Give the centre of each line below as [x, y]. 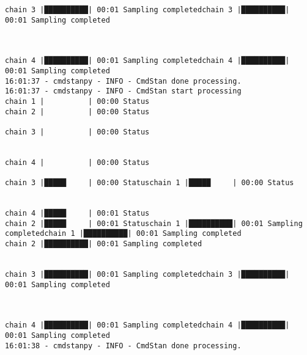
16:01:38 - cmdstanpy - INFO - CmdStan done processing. [123, 346]
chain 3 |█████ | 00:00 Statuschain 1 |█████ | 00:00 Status [150, 183]
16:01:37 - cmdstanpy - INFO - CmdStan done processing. [123, 81]
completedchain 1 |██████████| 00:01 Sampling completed [123, 234]
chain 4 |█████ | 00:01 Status [77, 214]
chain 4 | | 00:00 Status [77, 162]
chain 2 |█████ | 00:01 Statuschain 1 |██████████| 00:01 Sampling [154, 223]
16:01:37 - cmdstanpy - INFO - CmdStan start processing [123, 91]
